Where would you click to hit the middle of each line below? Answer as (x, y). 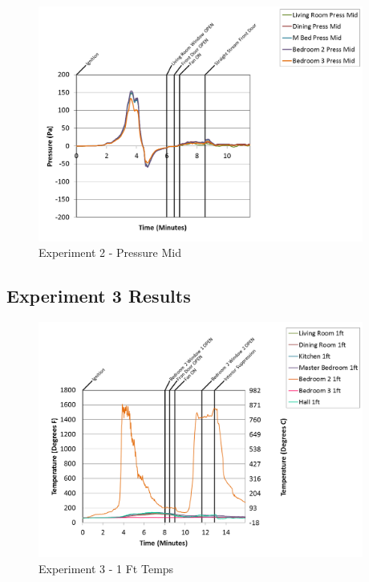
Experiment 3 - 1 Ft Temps (106, 568)
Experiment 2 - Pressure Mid (110, 252)
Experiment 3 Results (99, 296)
